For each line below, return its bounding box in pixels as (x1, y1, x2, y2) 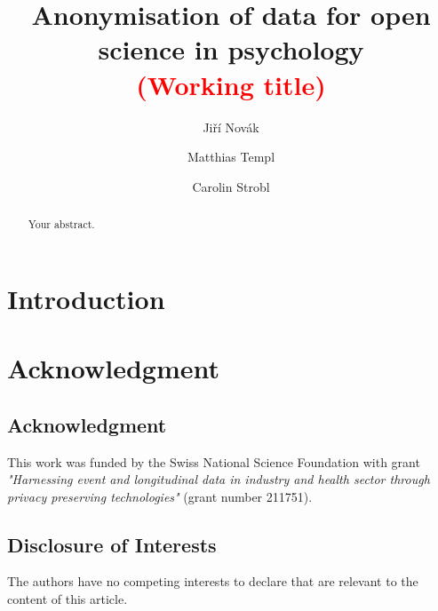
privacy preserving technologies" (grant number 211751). (7, 487, 313, 505)
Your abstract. (28, 217, 95, 232)
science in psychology (98, 31, 364, 67)
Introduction (7, 280, 165, 316)
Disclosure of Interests (7, 530, 217, 558)
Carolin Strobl (192, 177, 270, 195)
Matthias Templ (187, 147, 275, 166)
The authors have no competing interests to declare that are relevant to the (7, 572, 418, 591)
